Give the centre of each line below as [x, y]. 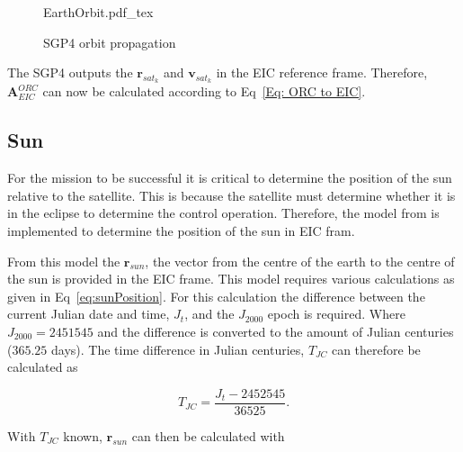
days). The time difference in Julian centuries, [178, 349]
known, [83, 435]
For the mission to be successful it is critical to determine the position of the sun [230, 178]
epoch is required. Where [336, 314]
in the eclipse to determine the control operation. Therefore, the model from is [223, 213]
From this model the [64, 261]
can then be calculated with [208, 435]
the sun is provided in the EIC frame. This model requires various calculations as [231, 279]
